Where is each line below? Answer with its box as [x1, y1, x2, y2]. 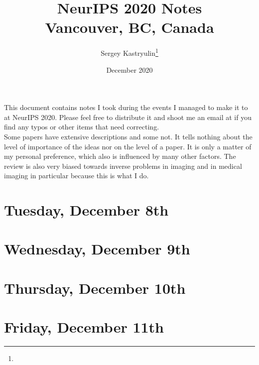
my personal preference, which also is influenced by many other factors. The [4, 151, 236, 161]
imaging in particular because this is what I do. [4, 170, 149, 181]
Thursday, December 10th [4, 277, 186, 298]
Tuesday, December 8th [4, 200, 169, 220]
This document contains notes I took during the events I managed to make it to [4, 102, 248, 113]
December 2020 [106, 64, 153, 75]
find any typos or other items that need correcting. [4, 122, 159, 132]
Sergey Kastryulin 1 [101, 46, 158, 58]
